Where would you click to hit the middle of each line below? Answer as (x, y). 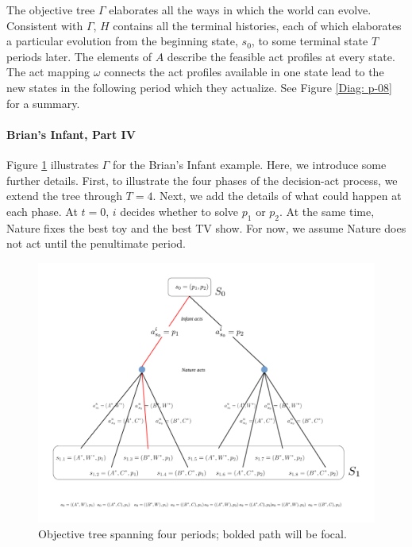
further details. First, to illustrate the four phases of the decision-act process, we (202, 180)
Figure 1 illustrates (52, 164)
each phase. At (42, 211)
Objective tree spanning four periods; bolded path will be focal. (193, 533)
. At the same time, (327, 211)
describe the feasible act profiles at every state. (281, 56)
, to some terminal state (310, 41)
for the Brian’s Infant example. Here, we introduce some (249, 164)
